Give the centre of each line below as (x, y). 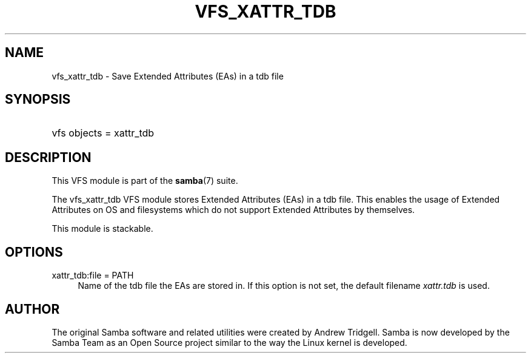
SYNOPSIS (38, 100)
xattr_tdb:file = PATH (93, 275)
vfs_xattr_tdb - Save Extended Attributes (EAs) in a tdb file (168, 76)
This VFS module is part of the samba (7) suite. (145, 181)
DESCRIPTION (48, 157)
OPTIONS (34, 252)
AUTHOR (32, 309)
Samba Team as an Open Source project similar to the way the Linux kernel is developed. (229, 342)
